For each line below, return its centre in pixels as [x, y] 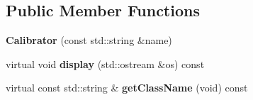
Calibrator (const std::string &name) [89, 40]
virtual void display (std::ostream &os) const [105, 63]
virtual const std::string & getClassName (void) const [127, 88]
